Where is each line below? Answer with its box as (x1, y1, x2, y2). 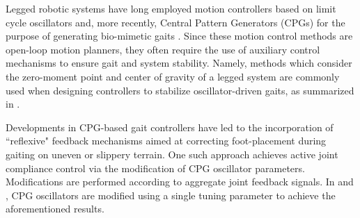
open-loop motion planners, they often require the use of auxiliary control (6, 42, 320, 56)
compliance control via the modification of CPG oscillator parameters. (6, 160, 305, 175)
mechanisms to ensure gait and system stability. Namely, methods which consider (6, 56, 352, 70)
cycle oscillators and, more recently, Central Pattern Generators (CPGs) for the (6, 15, 345, 29)
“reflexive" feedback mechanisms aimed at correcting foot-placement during (6, 133, 327, 148)
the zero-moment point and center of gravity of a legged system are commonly (6, 69, 340, 83)
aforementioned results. (6, 201, 104, 216)
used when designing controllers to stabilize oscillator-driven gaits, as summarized (6, 83, 354, 97)
